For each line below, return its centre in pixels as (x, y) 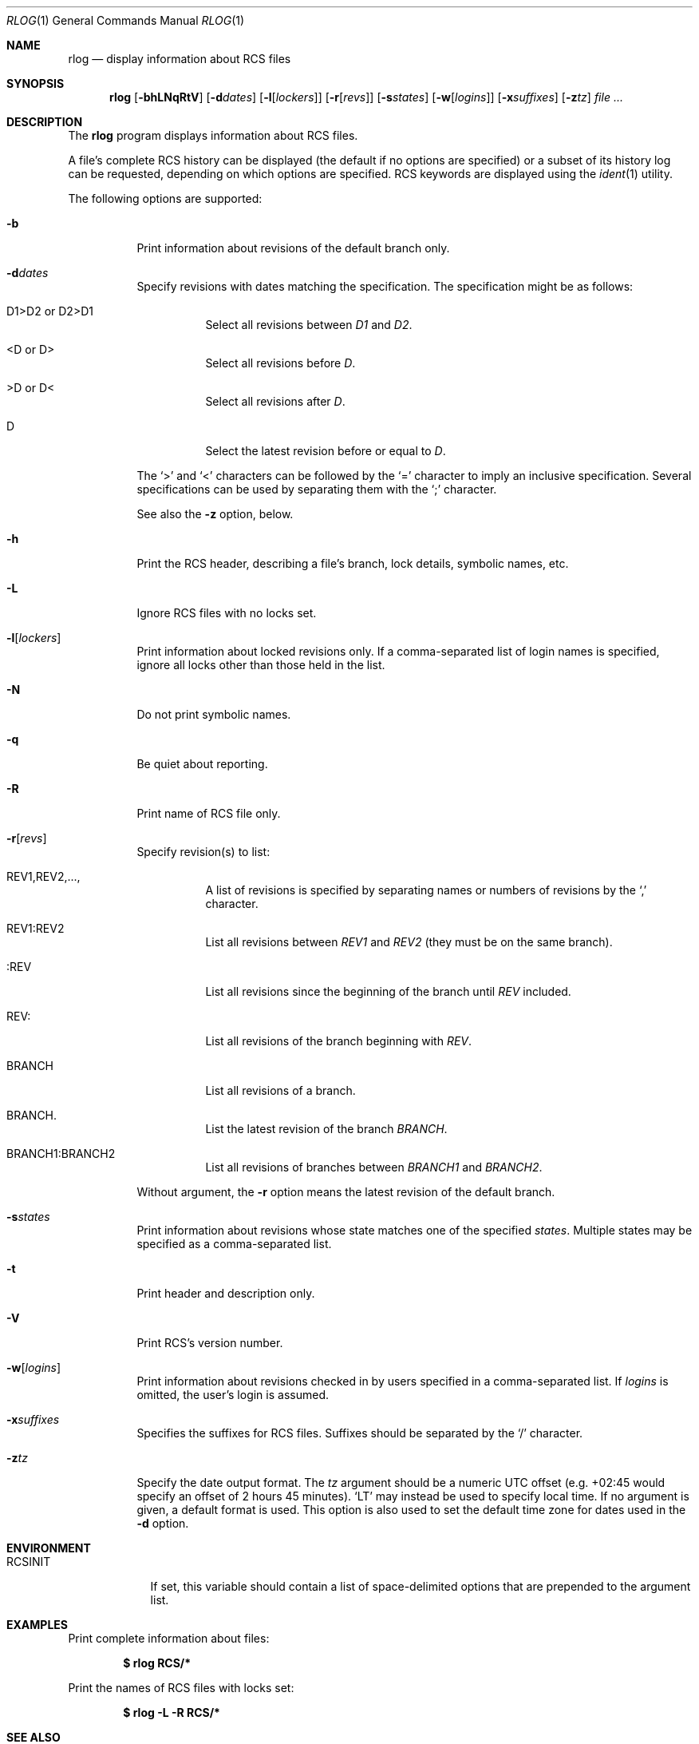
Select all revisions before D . (280, 363)
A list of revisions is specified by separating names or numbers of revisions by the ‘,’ (426, 890)
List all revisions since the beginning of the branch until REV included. (388, 991)
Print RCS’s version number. (210, 1343)
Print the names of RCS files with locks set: (181, 1688)
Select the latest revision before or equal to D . (326, 451)
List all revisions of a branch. (280, 1090)
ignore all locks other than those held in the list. (261, 665)
